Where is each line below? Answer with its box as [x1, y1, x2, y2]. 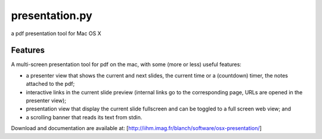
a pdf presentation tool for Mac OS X [11, 30, 101, 37]
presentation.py [11, 9, 92, 22]
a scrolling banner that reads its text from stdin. [26, 113, 143, 121]
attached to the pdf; [26, 81, 75, 88]
